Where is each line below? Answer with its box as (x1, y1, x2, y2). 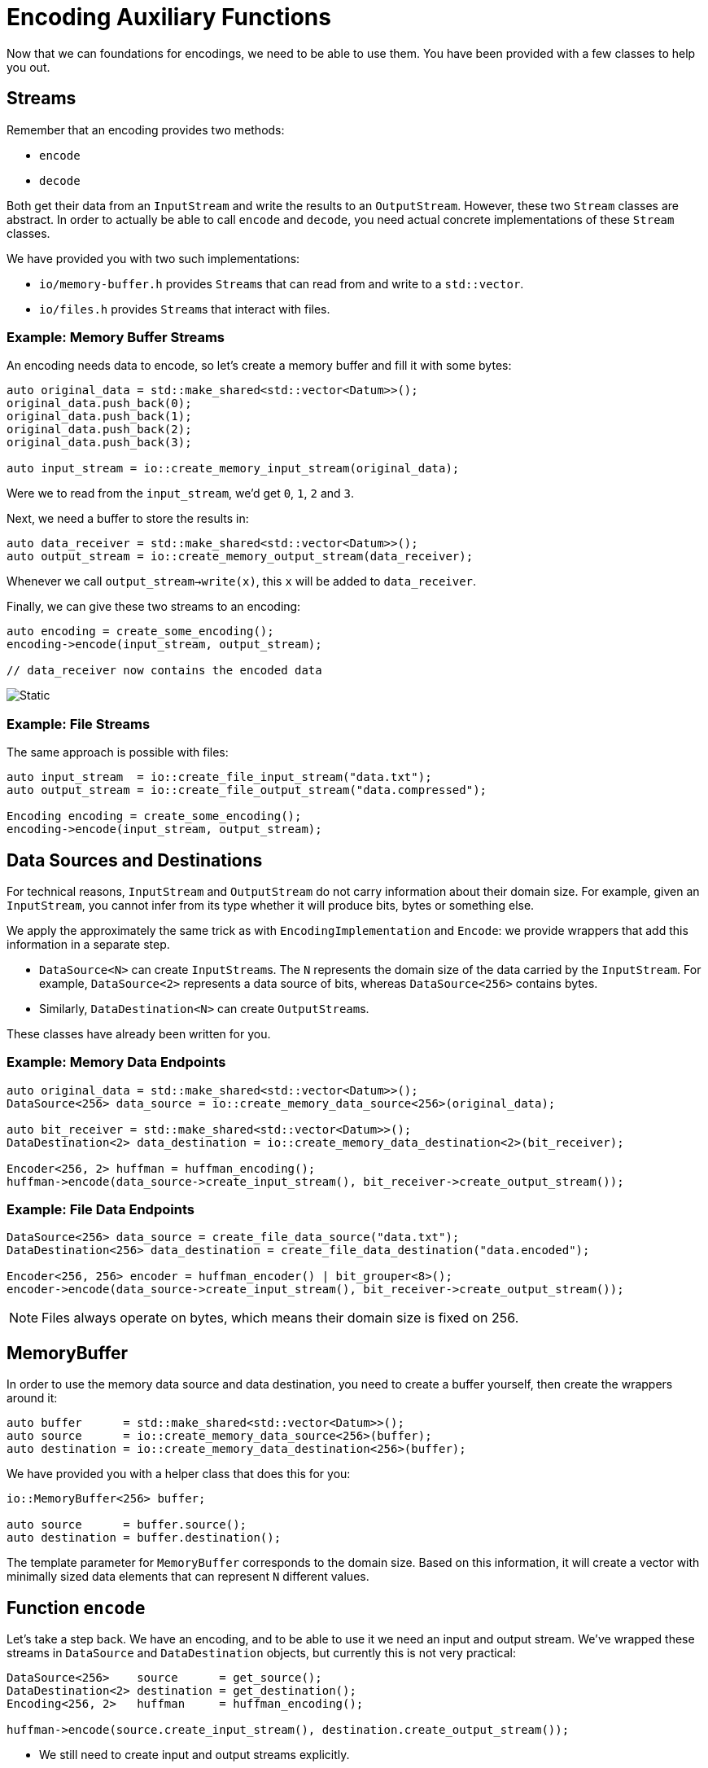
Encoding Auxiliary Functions (7, 3, 331, 31)
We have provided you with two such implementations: (7, 251, 300, 265)
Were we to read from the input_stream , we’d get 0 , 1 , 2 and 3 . (7, 486, 355, 501)
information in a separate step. (7, 937, 170, 951)
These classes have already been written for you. (7, 1026, 271, 1041)
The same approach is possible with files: (7, 745, 229, 760)
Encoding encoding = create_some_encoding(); (7, 809, 302, 823)
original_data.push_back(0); (7, 397, 192, 410)
